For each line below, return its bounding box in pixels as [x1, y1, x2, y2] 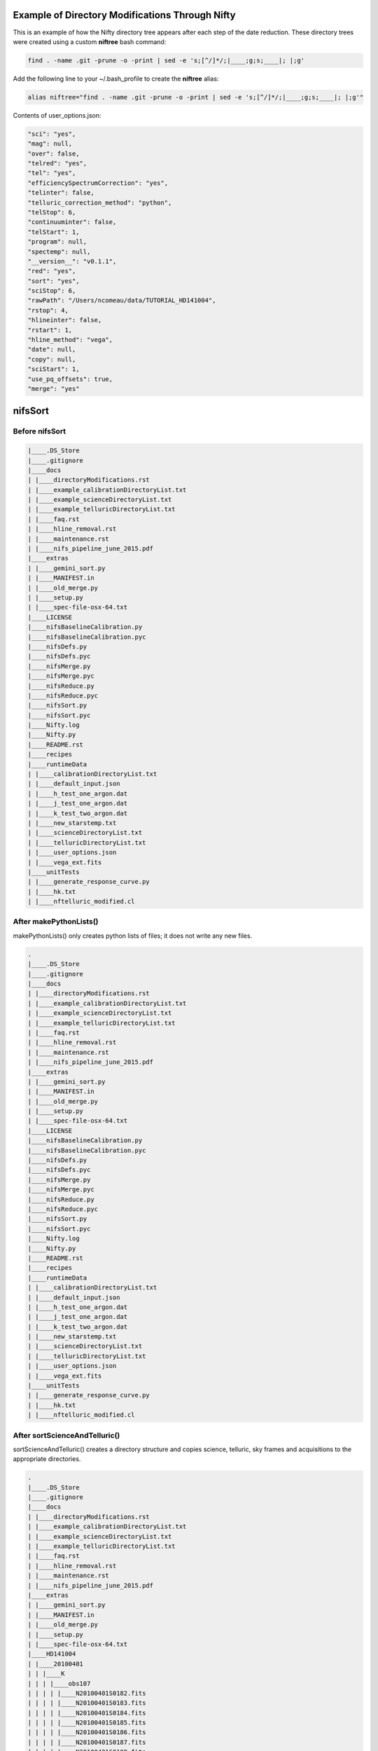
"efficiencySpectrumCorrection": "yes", [27, 179, 168, 187]
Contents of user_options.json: [13, 111, 101, 119]
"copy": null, [27, 355, 76, 364]
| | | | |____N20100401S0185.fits [27, 1719, 146, 1726]
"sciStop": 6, [27, 287, 76, 295]
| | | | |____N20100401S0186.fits [27, 1729, 146, 1736]
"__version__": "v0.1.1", [27, 257, 117, 265]
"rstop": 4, [27, 306, 69, 314]
